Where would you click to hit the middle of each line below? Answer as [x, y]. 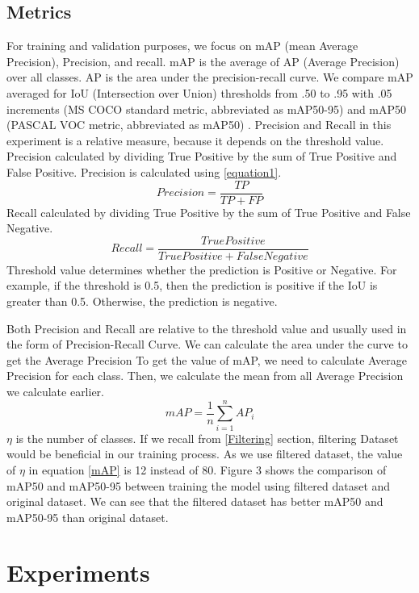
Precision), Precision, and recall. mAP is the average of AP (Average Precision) [203, 61]
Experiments [78, 572]
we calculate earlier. [56, 392]
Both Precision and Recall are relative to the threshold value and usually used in [207, 328]
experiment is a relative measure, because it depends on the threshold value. [195, 140]
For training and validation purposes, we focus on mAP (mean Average [182, 46]
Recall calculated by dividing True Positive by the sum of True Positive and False [209, 212]
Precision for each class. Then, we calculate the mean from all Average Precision [205, 376]
